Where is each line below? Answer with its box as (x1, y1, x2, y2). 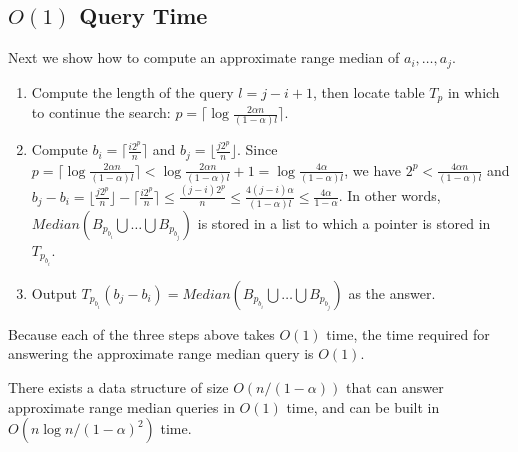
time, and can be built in (286, 396, 440, 417)
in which (447, 81, 500, 102)
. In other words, (338, 185, 441, 206)
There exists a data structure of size (8, 377, 229, 397)
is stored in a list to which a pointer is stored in (197, 212, 491, 233)
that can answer (345, 377, 444, 397)
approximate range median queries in (8, 396, 235, 417)
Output (31, 282, 77, 303)
